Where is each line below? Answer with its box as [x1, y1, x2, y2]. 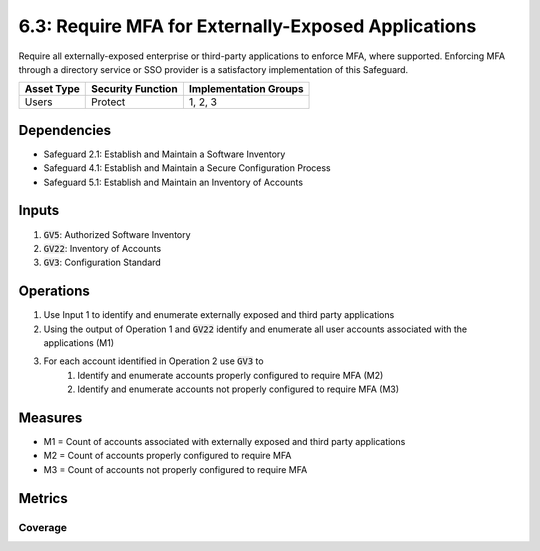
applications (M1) [43, 337, 115, 349]
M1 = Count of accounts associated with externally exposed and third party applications [43, 436, 406, 448]
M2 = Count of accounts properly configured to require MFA [43, 450, 292, 462]
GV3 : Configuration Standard [43, 256, 162, 269]
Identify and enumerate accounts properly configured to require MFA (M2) [77, 369, 384, 381]
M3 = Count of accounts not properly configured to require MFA [43, 463, 308, 475]
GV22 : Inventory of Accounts [43, 242, 162, 254]
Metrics [18, 490, 69, 507]
